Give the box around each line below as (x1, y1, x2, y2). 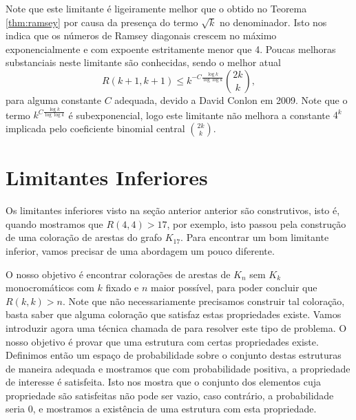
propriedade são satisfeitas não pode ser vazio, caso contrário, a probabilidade (6, 388, 334, 402)
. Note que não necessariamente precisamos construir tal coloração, (63, 293, 345, 308)
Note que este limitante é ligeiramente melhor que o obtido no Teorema (6, 1, 307, 15)
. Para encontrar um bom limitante (180, 230, 329, 244)
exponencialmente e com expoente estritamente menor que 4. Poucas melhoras (6, 41, 336, 56)
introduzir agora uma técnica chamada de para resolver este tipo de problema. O (6, 320, 347, 335)
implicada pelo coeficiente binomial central (6, 121, 185, 136)
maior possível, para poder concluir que (151, 280, 317, 295)
